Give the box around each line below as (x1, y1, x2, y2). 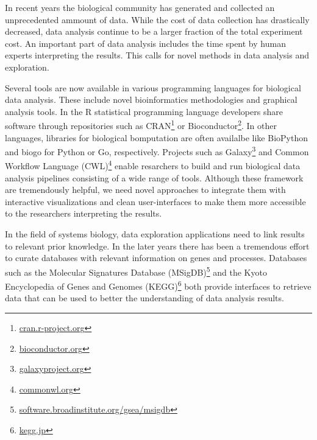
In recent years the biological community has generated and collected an (5, 1, 275, 13)
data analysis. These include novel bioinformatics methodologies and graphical (5, 93, 297, 106)
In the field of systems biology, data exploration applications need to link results (5, 228, 305, 240)
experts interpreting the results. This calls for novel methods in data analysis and (5, 49, 309, 61)
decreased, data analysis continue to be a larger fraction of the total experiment (5, 25, 303, 38)
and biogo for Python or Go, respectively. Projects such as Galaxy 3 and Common (5, 144, 309, 158)
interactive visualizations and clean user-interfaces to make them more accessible (5, 195, 306, 208)
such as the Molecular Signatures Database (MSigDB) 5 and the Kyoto (5, 264, 267, 278)
